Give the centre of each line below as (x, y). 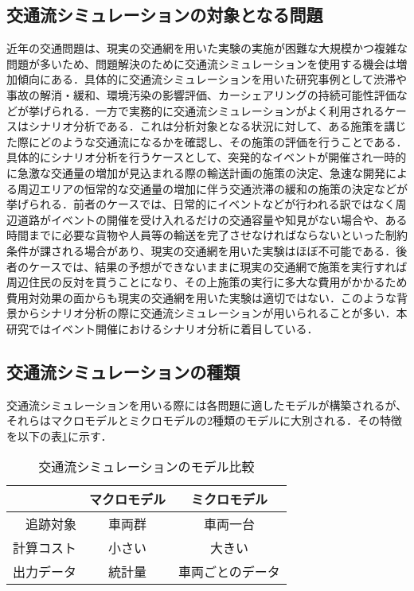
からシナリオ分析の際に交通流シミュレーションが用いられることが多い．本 (212, 313)
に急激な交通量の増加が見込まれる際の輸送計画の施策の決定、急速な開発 (196, 172)
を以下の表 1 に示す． (59, 435)
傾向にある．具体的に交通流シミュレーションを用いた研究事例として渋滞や (212, 79)
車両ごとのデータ (229, 572)
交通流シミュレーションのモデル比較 (146, 467)
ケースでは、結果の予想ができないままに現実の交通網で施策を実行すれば (218, 266)
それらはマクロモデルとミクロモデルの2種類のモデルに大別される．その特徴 (204, 420)
